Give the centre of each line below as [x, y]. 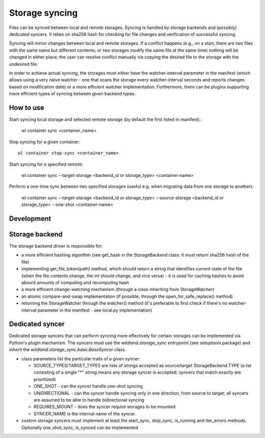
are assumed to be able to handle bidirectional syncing [89, 400]
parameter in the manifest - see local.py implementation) [95, 310]
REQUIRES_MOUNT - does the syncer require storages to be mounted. [105, 407]
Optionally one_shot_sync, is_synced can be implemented [80, 427]
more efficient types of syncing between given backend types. [72, 94]
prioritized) [45, 379]
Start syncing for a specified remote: [46, 164]
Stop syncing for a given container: [45, 142]
